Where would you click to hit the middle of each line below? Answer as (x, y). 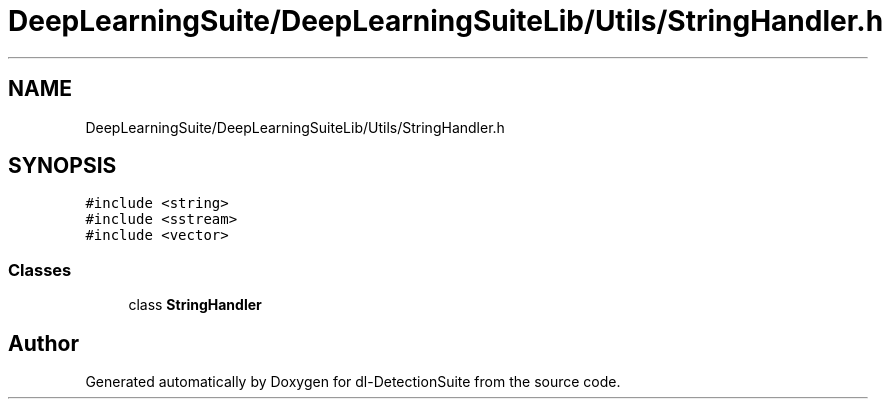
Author (43, 343)
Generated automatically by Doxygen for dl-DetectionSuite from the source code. (353, 382)
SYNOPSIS (62, 166)
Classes (40, 269)
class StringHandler (195, 305)
